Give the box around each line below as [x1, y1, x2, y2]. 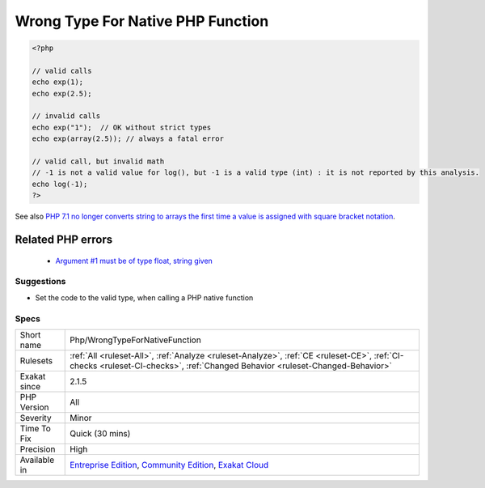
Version [19, 401, 49, 413]
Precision [19, 443, 56, 455]
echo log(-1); [32, 179, 88, 189]
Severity [19, 412, 52, 423]
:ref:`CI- [373, 350, 404, 361]
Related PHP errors [15, 233, 113, 247]
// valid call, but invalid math [32, 157, 165, 166]
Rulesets [19, 354, 53, 366]
